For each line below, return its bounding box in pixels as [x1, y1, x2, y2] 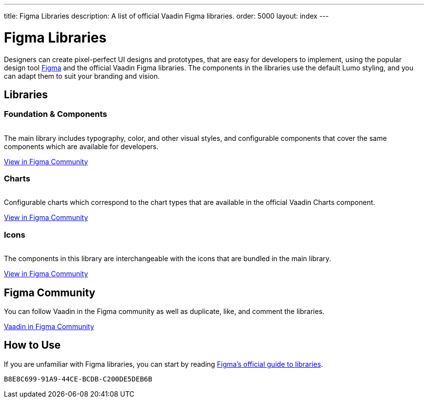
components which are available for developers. [4, 142, 159, 151]
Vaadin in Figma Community [4, 322, 94, 331]
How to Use [4, 339, 61, 352]
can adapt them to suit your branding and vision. [4, 71, 160, 80]
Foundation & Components [4, 109, 107, 119]
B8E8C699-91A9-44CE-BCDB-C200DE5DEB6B [4, 375, 152, 383]
